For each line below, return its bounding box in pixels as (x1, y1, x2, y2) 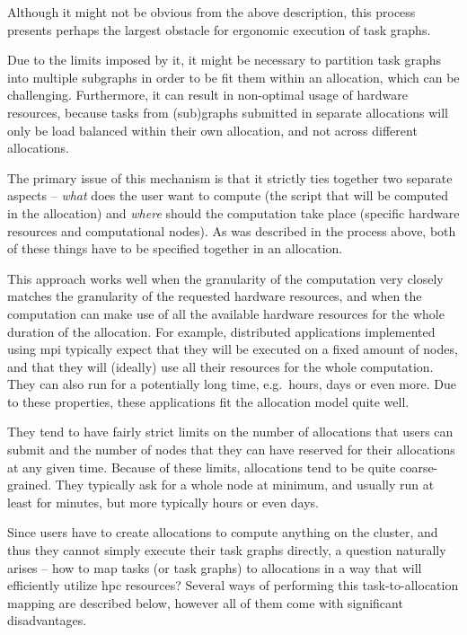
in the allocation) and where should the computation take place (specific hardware (7, 203, 460, 222)
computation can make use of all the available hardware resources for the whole (7, 304, 445, 322)
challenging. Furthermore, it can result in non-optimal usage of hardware (7, 85, 408, 104)
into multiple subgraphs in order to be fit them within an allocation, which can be (7, 67, 460, 86)
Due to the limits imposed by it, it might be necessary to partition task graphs (7, 50, 441, 69)
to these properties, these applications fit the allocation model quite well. (7, 392, 410, 410)
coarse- (400, 457, 438, 476)
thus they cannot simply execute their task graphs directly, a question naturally (7, 541, 446, 560)
